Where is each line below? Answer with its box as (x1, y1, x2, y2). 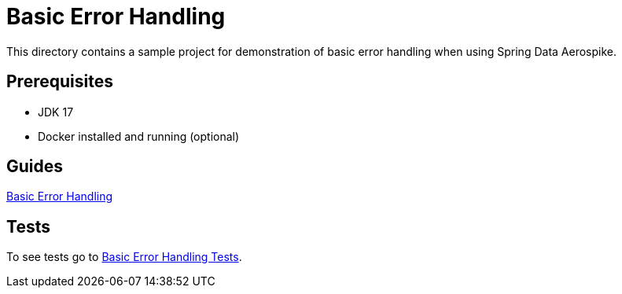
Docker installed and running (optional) (38, 129, 240, 143)
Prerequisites (6, 72, 113, 92)
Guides (6, 156, 64, 177)
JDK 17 (38, 105, 74, 119)
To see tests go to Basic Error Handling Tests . (6, 250, 242, 264)
